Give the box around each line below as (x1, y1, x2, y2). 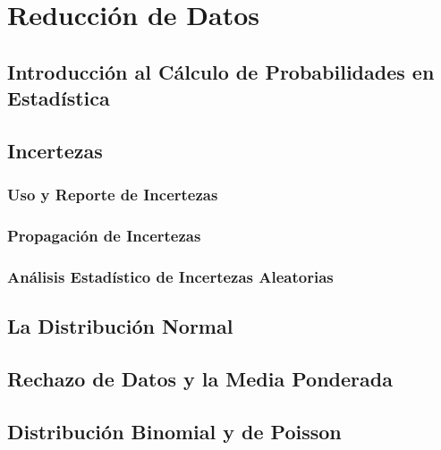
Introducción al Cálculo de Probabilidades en (7, 57, 435, 85)
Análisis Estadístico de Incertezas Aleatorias (7, 265, 334, 287)
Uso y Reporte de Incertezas (7, 183, 218, 206)
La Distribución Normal (7, 312, 233, 340)
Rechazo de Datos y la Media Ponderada (7, 365, 393, 393)
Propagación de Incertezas (7, 225, 201, 247)
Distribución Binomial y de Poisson (7, 417, 342, 445)
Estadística (7, 84, 110, 112)
